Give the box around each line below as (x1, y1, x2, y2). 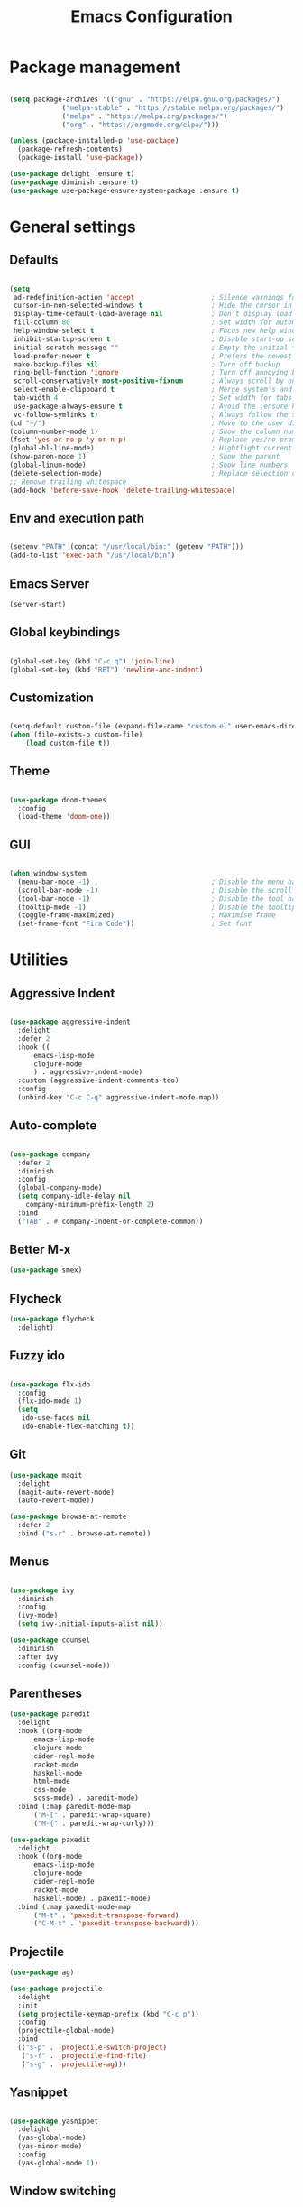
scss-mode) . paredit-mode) (32, 1794, 140, 1803)
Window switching (9, 2184, 117, 2199)
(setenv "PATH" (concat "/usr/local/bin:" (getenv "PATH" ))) (9, 542, 244, 552)
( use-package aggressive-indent (9, 1017, 131, 1026)
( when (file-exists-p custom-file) (9, 730, 143, 739)
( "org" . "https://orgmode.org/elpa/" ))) (61, 120, 220, 129)
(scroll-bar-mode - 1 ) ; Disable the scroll (17, 886, 293, 895)
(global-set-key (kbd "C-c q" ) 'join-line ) (9, 656, 176, 665)
